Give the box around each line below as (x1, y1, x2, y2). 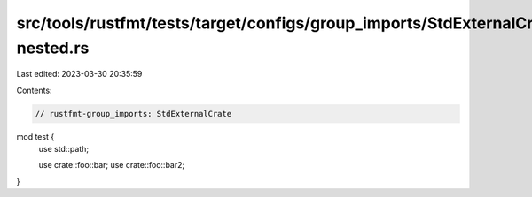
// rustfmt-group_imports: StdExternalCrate (35, 109, 232, 118)
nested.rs (16, 38, 90, 57)
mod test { (16, 131, 55, 141)
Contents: (16, 85, 52, 95)
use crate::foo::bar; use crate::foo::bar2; (38, 160, 185, 170)
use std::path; (38, 144, 89, 155)
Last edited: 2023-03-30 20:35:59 (16, 69, 143, 80)
